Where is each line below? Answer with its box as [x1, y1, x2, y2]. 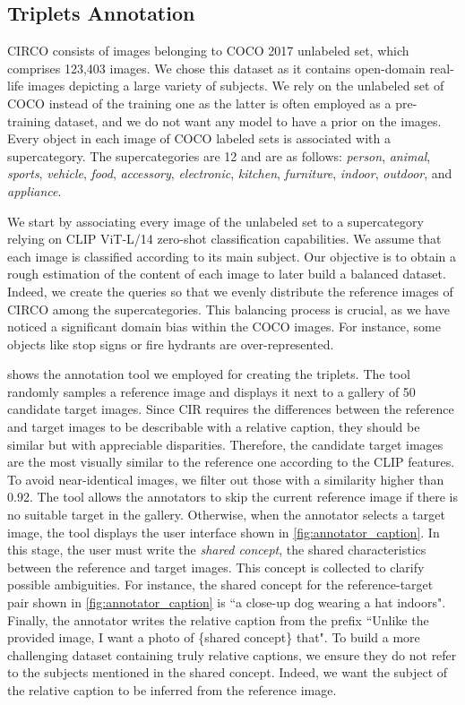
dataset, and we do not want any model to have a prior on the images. [54, 111, 442, 130]
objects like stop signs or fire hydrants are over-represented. [7, 334, 334, 353]
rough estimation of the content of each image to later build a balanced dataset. [7, 264, 446, 283]
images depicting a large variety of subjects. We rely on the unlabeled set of [27, 76, 444, 95]
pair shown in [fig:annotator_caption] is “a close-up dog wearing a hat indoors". [7, 593, 446, 612]
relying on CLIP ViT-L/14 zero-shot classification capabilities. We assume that [7, 229, 442, 248]
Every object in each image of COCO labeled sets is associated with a [7, 129, 391, 148]
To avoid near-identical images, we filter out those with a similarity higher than [7, 469, 444, 488]
